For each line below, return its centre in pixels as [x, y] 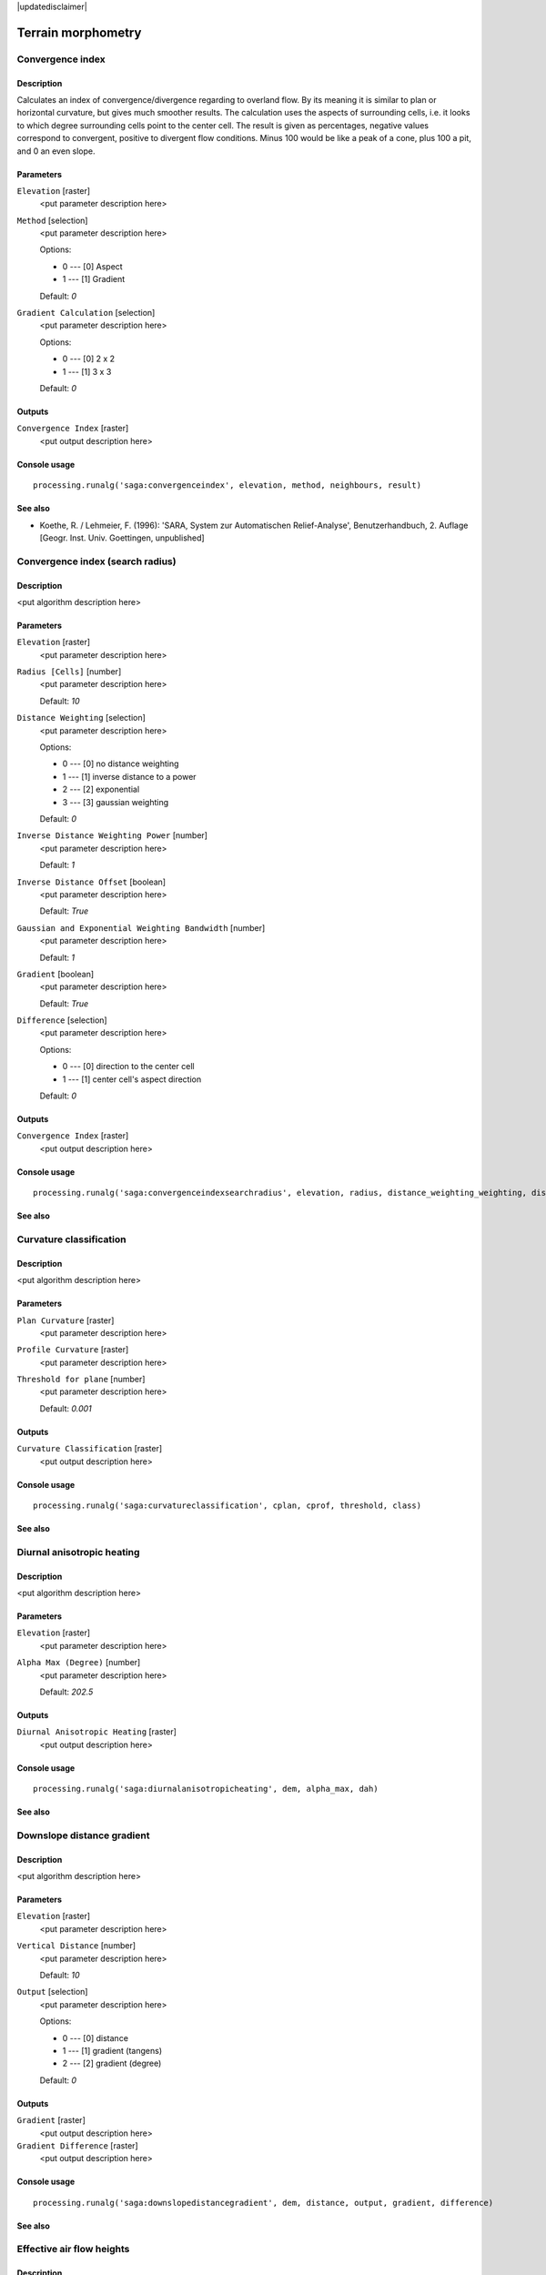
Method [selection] [52, 220]
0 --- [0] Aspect [92, 266]
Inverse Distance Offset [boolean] [91, 882]
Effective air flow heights [73, 2250]
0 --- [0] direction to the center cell [128, 1067]
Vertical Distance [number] [76, 1946]
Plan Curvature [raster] [66, 1320]
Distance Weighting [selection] [81, 718]
